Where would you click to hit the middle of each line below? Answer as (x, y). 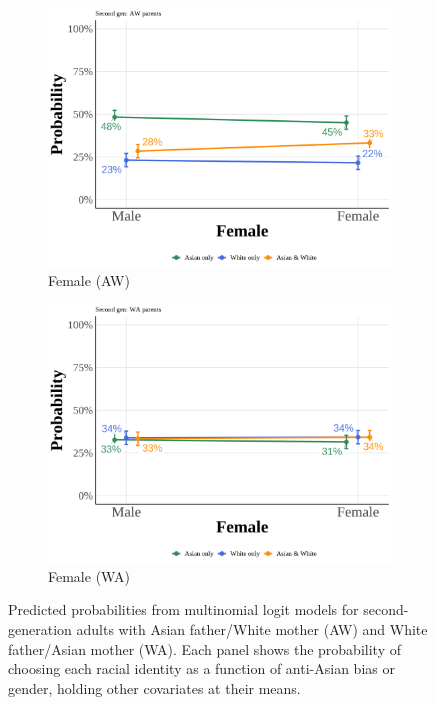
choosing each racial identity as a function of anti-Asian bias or (201, 668)
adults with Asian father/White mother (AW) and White (252, 628)
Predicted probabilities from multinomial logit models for (183, 609)
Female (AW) (89, 279)
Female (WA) (89, 575)
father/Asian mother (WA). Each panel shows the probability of (204, 648)
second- (386, 609)
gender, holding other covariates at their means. (154, 687)
